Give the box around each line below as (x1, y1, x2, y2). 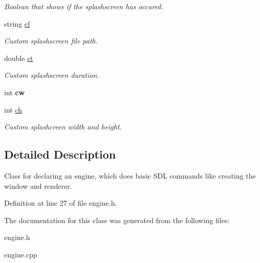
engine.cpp (4, 249, 37, 259)
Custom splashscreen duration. (4, 70, 99, 80)
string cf (4, 18, 30, 29)
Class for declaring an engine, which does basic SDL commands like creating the (4, 170, 256, 181)
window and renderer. (4, 180, 72, 191)
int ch (4, 104, 23, 115)
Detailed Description (4, 146, 116, 162)
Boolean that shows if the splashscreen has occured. (4, 1, 163, 11)
